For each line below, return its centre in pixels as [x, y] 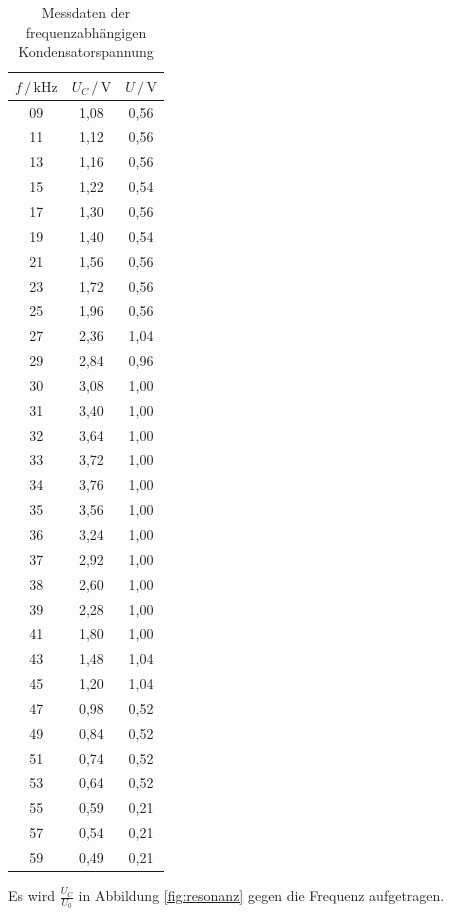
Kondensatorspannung [86, 51]
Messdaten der [86, 12]
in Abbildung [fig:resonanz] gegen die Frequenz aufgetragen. [261, 895]
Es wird [31, 895]
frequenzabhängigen [86, 31]
